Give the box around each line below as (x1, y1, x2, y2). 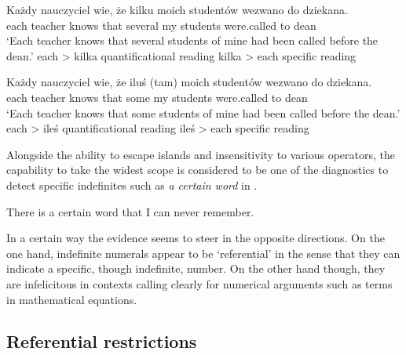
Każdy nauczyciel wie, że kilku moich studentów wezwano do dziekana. (6, 2, 348, 17)
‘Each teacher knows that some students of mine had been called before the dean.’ (6, 104, 401, 121)
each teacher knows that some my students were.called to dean (6, 89, 308, 105)
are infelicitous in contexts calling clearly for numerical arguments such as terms (6, 275, 393, 292)
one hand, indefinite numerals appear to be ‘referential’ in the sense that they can (6, 245, 401, 261)
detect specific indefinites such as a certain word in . (6, 176, 258, 193)
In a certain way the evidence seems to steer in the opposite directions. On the (6, 230, 385, 246)
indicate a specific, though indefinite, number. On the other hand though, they (6, 260, 386, 277)
